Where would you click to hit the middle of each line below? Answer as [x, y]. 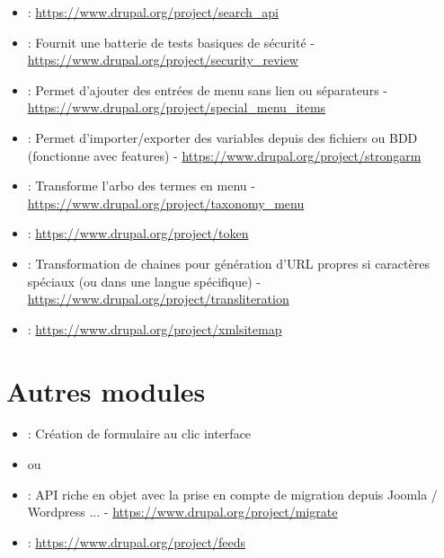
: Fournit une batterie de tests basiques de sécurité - [171, 42]
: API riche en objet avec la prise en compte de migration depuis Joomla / [232, 494]
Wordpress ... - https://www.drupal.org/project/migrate [182, 512]
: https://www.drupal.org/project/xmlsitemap [155, 328]
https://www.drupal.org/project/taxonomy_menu [166, 203]
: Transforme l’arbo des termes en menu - [141, 186]
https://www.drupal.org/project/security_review [163, 60]
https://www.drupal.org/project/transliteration [158, 299]
